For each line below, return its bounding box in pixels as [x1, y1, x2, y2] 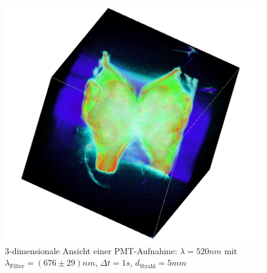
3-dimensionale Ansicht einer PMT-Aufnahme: [5, 244, 177, 257]
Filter [10, 263, 25, 269]
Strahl [140, 263, 156, 269]
